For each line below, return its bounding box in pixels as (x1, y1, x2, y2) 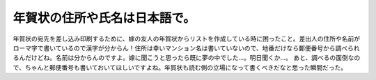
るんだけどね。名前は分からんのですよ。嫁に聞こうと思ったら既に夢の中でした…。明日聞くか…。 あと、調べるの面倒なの (13, 54, 361, 62)
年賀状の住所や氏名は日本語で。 (13, 10, 196, 26)
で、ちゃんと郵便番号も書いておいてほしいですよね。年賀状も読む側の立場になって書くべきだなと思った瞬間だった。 (13, 63, 347, 72)
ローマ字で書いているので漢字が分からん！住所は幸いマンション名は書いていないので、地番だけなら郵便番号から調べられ (13, 43, 360, 52)
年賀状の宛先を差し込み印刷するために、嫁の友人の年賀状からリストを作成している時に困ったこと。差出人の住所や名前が (13, 34, 361, 43)
